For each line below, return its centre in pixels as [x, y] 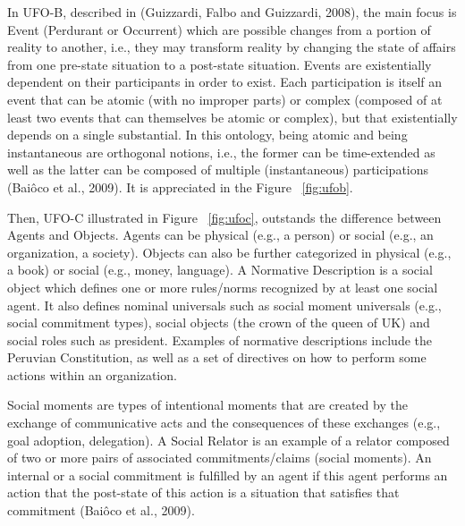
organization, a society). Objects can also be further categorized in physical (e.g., [229, 252]
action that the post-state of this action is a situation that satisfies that [203, 492]
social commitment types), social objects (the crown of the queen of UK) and [219, 322]
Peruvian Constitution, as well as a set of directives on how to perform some [217, 357]
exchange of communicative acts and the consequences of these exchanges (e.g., [224, 423]
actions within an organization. [92, 374]
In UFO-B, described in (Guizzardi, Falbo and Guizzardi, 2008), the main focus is [232, 12]
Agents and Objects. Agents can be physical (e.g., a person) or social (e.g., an [220, 235]
